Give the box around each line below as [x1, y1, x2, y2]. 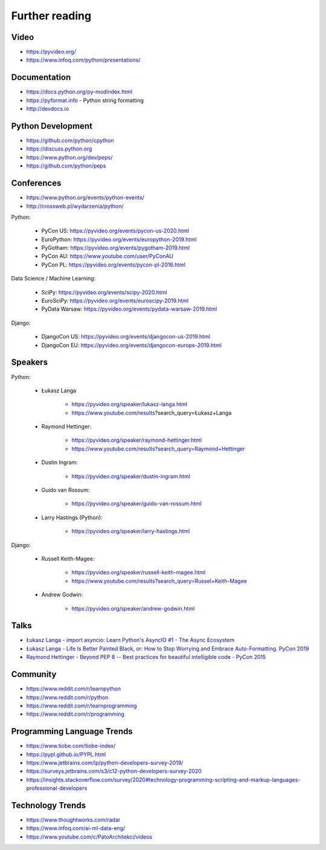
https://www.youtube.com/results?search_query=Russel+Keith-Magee [71, 577, 248, 585]
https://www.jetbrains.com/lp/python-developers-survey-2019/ [26, 759, 184, 766]
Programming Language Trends [11, 726, 133, 737]
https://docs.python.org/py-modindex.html [26, 88, 133, 96]
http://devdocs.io [26, 105, 69, 112]
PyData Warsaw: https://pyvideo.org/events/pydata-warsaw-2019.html [41, 305, 217, 313]
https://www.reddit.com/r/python [26, 693, 109, 701]
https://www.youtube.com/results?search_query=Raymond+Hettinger [71, 445, 245, 452]
